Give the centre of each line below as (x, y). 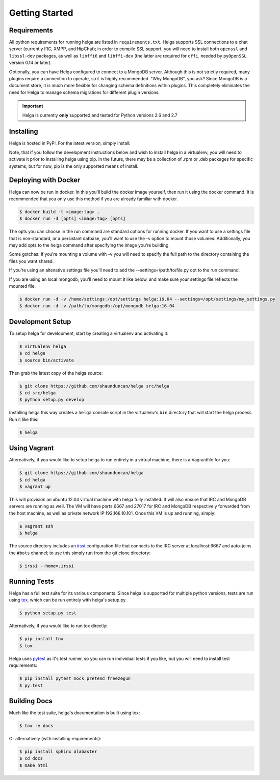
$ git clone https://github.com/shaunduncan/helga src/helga (94, 386)
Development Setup (40, 321)
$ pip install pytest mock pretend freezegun (75, 678)
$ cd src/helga (38, 393)
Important (33, 106)
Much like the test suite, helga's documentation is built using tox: (75, 713)
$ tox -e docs (36, 726)
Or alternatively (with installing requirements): (55, 739)
